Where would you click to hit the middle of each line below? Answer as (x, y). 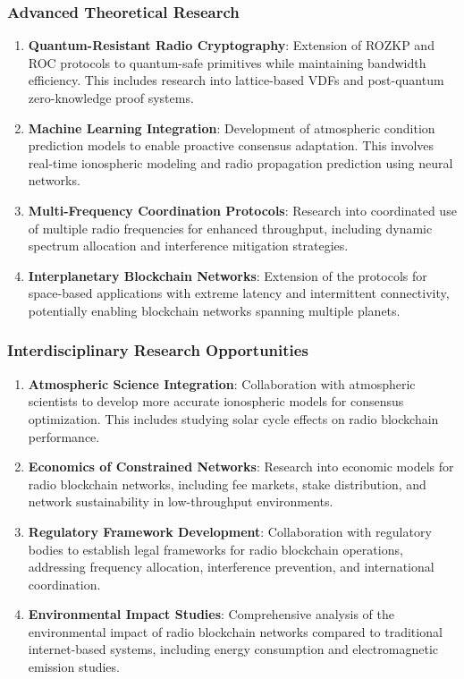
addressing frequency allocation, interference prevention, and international (231, 567)
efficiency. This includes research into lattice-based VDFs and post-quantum (236, 80)
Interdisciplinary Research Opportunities (158, 350)
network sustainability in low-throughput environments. (181, 501)
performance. (64, 436)
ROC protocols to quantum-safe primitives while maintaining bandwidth (227, 62)
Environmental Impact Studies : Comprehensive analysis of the (211, 614)
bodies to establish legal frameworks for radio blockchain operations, (215, 549)
